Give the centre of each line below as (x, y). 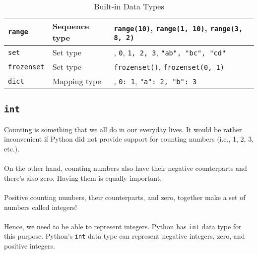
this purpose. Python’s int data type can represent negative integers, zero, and (125, 236)
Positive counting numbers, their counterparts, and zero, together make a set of (125, 197)
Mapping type (77, 81)
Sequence (71, 26)
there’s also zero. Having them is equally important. (83, 178)
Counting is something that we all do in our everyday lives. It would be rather (123, 129)
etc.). (12, 148)
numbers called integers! (41, 207)
